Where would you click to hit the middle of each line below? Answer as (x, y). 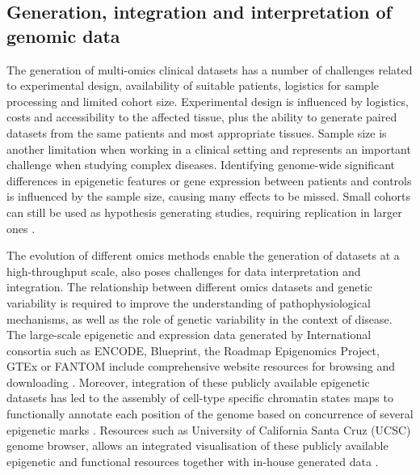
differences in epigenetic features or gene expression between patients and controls (209, 180)
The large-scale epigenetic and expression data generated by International (189, 335)
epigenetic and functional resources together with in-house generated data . (193, 461)
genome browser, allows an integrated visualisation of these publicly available (197, 445)
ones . (21, 228)
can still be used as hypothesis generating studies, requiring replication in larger (204, 212)
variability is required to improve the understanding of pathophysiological (189, 302)
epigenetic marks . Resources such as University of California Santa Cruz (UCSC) (209, 429)
